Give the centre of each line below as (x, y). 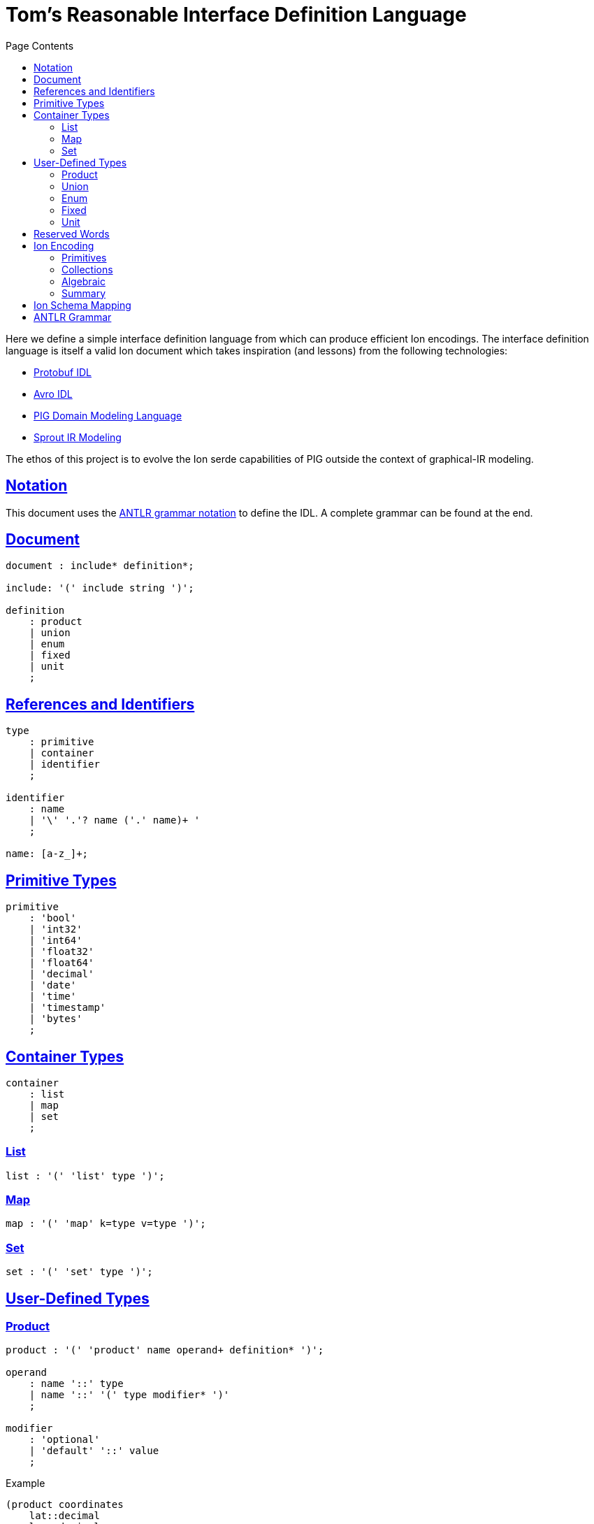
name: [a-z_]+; (47, 854)
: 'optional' (64, 1440)
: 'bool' (53, 918)
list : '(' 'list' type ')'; (85, 1176)
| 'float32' (61, 952)
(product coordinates (65, 1505)
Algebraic (84, 281)
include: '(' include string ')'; (100, 588)
